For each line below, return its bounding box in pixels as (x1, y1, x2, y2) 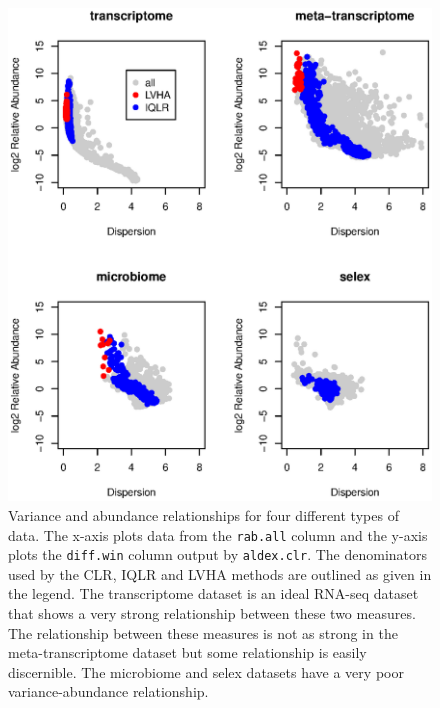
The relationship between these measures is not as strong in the (8, 622, 398, 643)
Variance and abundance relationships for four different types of (8, 504, 399, 525)
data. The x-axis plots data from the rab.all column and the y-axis (8, 524, 428, 545)
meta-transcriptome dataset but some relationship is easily (8, 642, 367, 663)
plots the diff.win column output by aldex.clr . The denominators (8, 544, 428, 565)
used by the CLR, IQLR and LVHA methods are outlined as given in (8, 563, 432, 584)
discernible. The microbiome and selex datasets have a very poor (8, 661, 404, 682)
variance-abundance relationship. (8, 681, 209, 702)
